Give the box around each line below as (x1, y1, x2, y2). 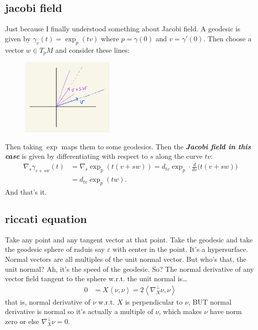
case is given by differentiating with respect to (5, 151, 148, 161)
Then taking (5, 141, 43, 151)
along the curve (155, 151, 203, 161)
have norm (210, 306, 242, 317)
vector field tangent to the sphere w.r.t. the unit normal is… (5, 273, 187, 284)
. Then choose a (203, 33, 252, 43)
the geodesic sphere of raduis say (5, 244, 105, 254)
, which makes (159, 306, 202, 317)
